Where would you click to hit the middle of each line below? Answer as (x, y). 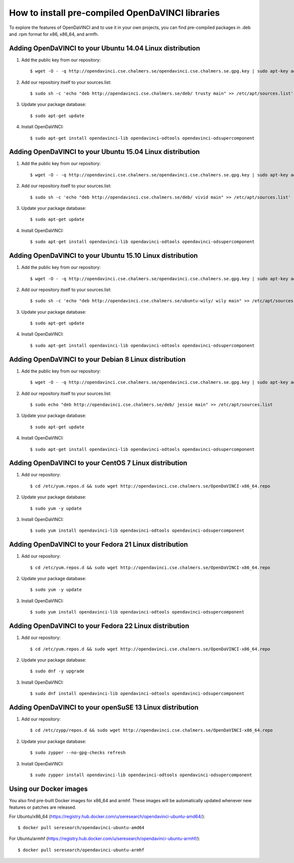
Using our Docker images (49, 789)
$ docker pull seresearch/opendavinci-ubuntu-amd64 (81, 828)
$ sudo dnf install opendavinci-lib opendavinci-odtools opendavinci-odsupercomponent (137, 694)
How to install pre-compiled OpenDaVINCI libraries (114, 13)
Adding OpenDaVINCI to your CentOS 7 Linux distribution (98, 463)
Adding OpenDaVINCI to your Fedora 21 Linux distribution (98, 545)
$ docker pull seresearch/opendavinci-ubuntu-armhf (81, 850)
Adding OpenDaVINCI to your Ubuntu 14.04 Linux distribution (105, 48)
